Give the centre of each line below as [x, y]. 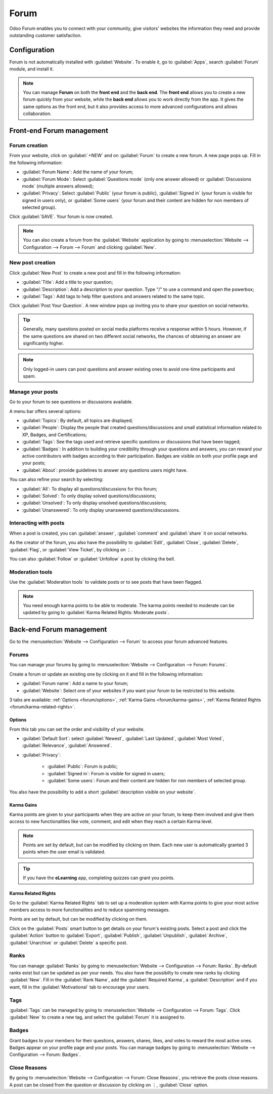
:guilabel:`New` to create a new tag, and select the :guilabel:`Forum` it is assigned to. [97, 1017]
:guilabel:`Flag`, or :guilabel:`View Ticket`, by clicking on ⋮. [71, 549]
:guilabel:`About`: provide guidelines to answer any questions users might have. [105, 470]
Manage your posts [34, 392]
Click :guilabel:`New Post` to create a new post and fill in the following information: [95, 273]
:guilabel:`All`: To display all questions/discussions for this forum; [90, 488]
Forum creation [29, 145]
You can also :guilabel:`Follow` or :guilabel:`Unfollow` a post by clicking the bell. [92, 559]
